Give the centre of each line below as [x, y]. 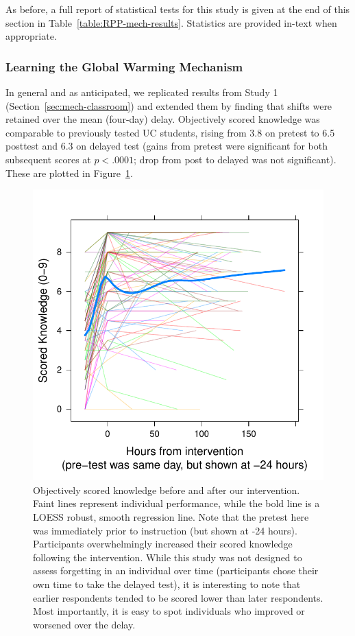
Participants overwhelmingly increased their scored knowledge [163, 544]
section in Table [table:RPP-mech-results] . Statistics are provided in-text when [171, 22]
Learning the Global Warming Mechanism [124, 66]
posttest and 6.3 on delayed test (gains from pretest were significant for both [167, 146]
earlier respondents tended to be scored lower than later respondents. [178, 597]
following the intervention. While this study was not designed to [168, 557]
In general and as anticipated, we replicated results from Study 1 [142, 92]
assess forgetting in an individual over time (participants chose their [176, 570]
